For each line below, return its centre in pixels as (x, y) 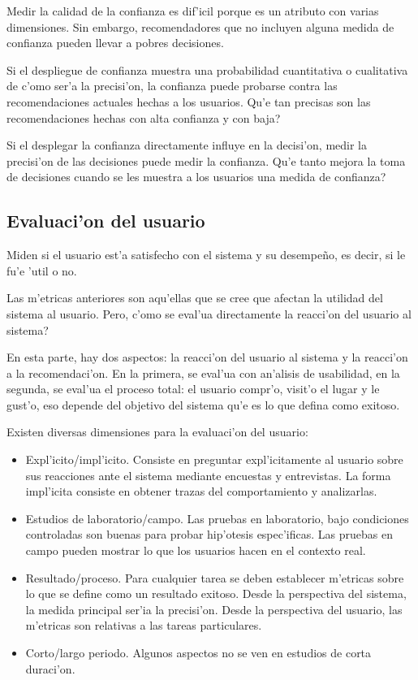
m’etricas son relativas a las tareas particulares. (144, 625)
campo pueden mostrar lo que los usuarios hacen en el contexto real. (196, 550)
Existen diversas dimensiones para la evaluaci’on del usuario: (157, 432)
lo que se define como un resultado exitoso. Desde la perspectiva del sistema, (216, 593)
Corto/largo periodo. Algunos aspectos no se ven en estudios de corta (198, 653)
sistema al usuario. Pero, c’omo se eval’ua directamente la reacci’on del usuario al (209, 313)
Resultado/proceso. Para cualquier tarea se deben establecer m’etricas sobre (215, 577)
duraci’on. (50, 668)
